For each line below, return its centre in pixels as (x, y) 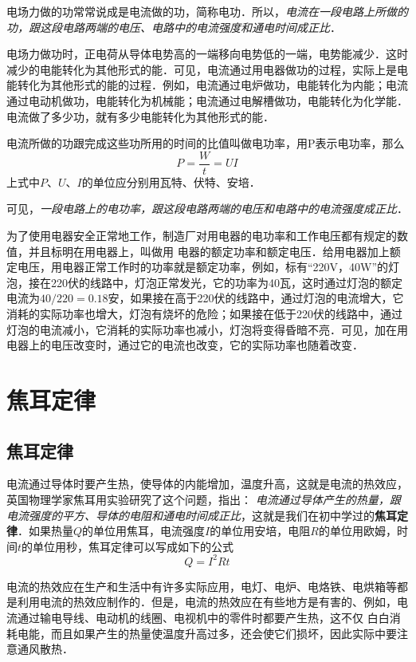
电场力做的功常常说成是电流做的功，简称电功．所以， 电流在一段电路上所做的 (207, 11)
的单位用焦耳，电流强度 (144, 531)
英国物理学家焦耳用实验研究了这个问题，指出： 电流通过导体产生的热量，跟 (204, 499)
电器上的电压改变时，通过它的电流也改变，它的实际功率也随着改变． (185, 345)
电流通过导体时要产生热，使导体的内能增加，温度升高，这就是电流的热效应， (207, 484)
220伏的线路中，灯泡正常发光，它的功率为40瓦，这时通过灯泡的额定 (226, 282)
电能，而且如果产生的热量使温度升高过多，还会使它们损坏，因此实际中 (201, 633)
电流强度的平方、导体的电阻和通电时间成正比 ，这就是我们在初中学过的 (190, 515)
